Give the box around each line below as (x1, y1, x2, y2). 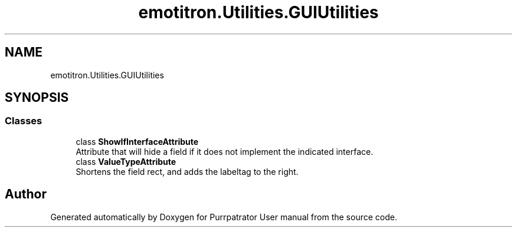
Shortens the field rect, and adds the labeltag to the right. (76, 166, 299, 177)
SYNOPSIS (5, 90, 69, 105)
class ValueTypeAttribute (76, 156, 176, 167)
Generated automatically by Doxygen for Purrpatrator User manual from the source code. (50, 211, 397, 222)
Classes (5, 115, 42, 127)
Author (5, 187, 47, 202)
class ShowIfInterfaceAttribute (76, 136, 199, 147)
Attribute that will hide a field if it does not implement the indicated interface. (76, 146, 374, 157)
